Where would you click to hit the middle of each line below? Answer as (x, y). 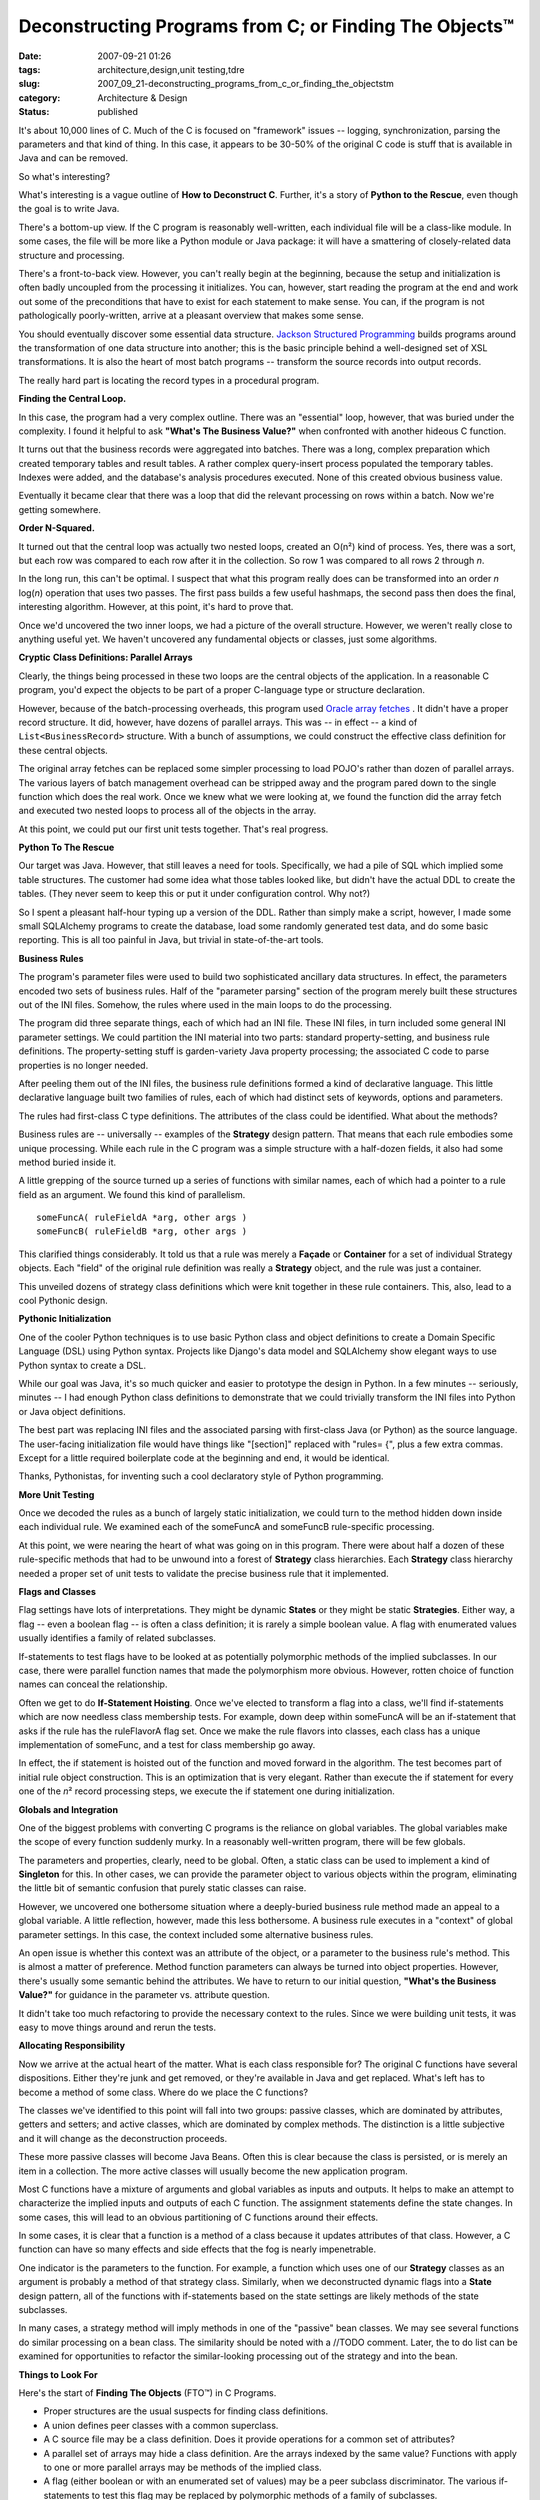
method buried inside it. (67, 1162)
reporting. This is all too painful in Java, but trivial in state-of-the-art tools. (171, 940)
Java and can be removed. (73, 158)
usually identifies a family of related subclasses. (117, 1638)
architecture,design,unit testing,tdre (171, 69)
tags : (29, 69)
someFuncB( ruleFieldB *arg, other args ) (142, 1231)
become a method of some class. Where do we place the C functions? (163, 2092)
